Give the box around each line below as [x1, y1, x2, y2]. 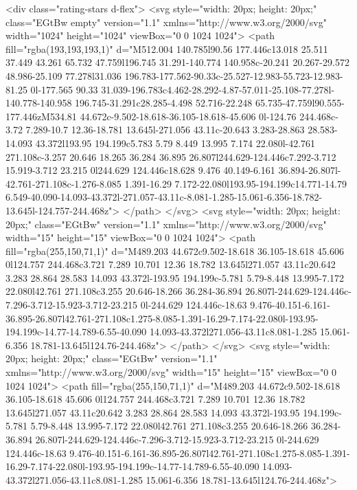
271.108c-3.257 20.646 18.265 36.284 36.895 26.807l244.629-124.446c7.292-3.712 [5, 149, 336, 164]
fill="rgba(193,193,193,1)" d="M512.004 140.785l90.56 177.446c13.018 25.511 [5, 41, 328, 56]
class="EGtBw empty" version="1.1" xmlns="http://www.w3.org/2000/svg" [5, 14, 327, 29]
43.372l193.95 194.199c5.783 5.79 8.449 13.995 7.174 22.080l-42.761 [35, 135, 316, 150]
